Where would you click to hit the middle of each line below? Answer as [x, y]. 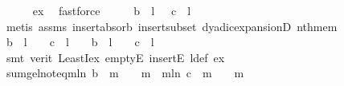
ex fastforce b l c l [112, 10]
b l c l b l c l [80, 42]
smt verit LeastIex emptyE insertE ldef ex [115, 57]
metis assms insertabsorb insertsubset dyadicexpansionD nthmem [172, 26]
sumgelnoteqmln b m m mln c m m [125, 73]
